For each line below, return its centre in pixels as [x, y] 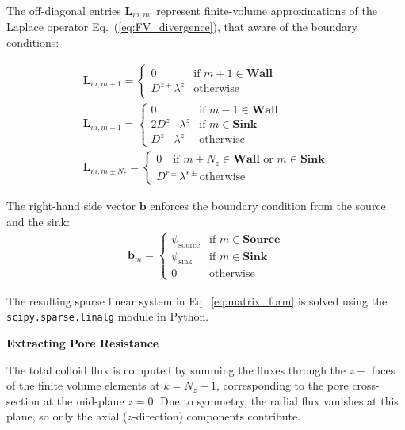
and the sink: [38, 221]
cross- [366, 385]
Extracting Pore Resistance [83, 342]
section [23, 400]
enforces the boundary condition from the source [268, 206]
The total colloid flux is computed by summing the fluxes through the [176, 369]
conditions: [33, 42]
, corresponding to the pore [283, 385]
